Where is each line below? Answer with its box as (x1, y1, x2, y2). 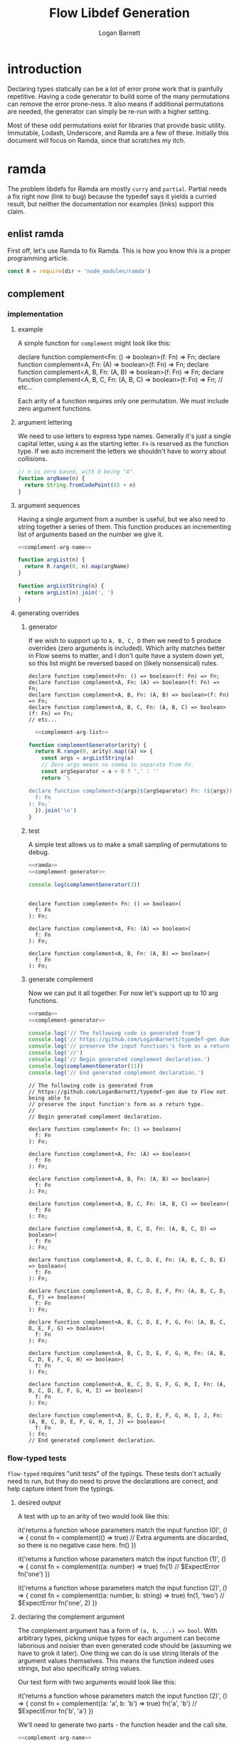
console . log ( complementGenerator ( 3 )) (28, 881, 141, 888)
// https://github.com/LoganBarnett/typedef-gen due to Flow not (28, 1088, 226, 1095)
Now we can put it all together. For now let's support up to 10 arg (28, 989, 218, 997)
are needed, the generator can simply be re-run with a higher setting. (7, 107, 211, 115)
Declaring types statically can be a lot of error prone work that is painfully (7, 84, 223, 93)
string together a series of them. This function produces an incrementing (17, 522, 231, 531)
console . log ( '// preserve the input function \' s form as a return (28, 1043, 230, 1050)
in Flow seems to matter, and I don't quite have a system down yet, (28, 651, 224, 659)
